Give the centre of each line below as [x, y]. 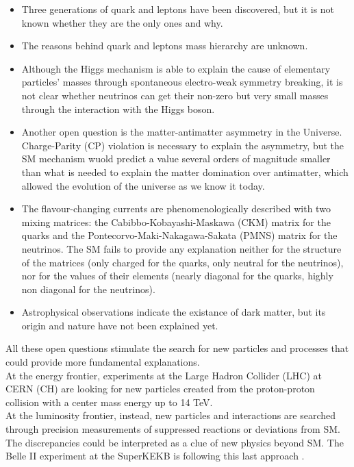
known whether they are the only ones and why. [122, 22]
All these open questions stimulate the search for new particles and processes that [177, 348]
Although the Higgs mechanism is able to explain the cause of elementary [176, 68]
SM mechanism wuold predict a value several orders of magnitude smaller [176, 159]
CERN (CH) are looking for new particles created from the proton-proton [160, 389]
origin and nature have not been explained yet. [120, 325]
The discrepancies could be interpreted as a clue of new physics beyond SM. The [175, 442]
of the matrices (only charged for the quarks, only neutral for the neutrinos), [182, 262]
